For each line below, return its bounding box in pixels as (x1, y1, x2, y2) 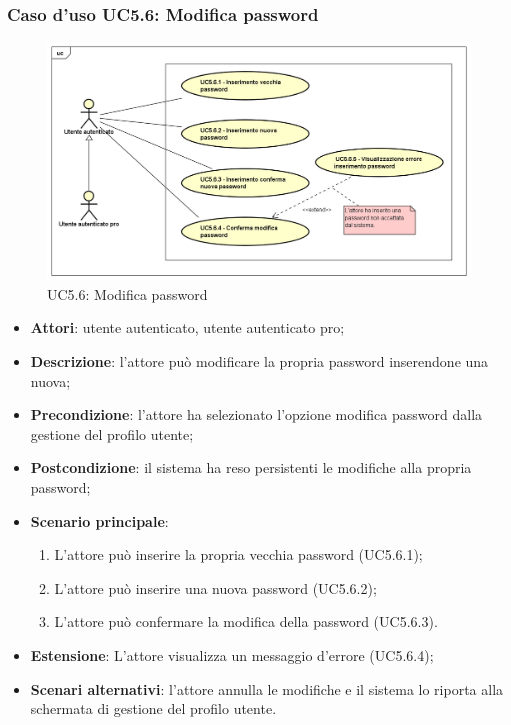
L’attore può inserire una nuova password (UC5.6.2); (54, 577, 377, 598)
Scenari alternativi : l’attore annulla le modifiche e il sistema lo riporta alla (30, 678, 504, 699)
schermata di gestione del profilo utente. (30, 698, 277, 719)
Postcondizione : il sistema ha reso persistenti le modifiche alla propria (30, 457, 472, 478)
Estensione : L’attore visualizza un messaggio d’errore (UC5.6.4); (30, 645, 434, 666)
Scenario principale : (30, 510, 169, 531)
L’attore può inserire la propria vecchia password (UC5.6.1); (54, 544, 423, 565)
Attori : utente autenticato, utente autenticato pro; (30, 317, 345, 338)
